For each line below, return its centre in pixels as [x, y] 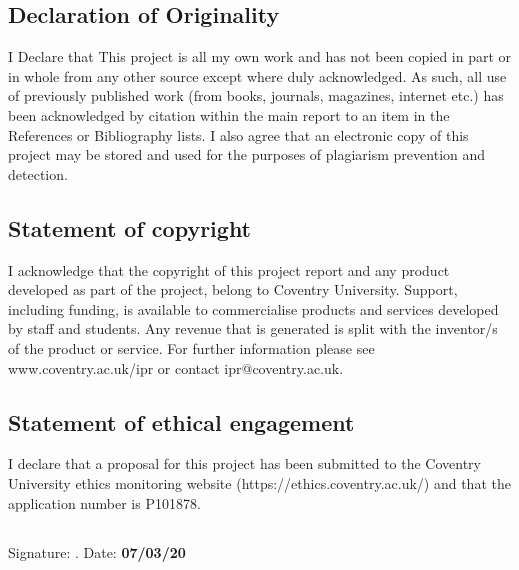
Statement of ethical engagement [181, 421]
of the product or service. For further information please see [191, 347]
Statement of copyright [130, 227]
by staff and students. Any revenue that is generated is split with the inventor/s [253, 328]
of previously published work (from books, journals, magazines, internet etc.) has [256, 95]
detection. [38, 173]
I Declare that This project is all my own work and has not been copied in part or [260, 56]
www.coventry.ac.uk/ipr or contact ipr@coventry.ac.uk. [176, 367]
